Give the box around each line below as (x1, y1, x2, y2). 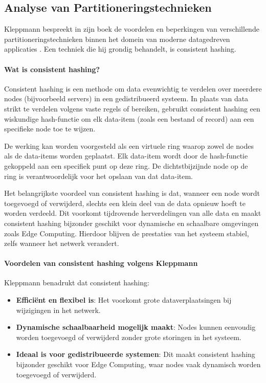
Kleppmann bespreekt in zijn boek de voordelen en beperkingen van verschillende (4, 24, 259, 34)
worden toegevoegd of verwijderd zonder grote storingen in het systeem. (16, 331, 241, 342)
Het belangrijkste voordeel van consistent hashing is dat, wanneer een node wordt (4, 188, 260, 198)
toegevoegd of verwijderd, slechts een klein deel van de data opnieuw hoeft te (4, 197, 246, 208)
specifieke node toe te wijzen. (4, 123, 96, 134)
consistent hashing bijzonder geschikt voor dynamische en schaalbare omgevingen (4, 217, 259, 228)
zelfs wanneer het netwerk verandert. (4, 238, 119, 249)
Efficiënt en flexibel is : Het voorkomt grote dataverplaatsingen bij (16, 295, 232, 305)
